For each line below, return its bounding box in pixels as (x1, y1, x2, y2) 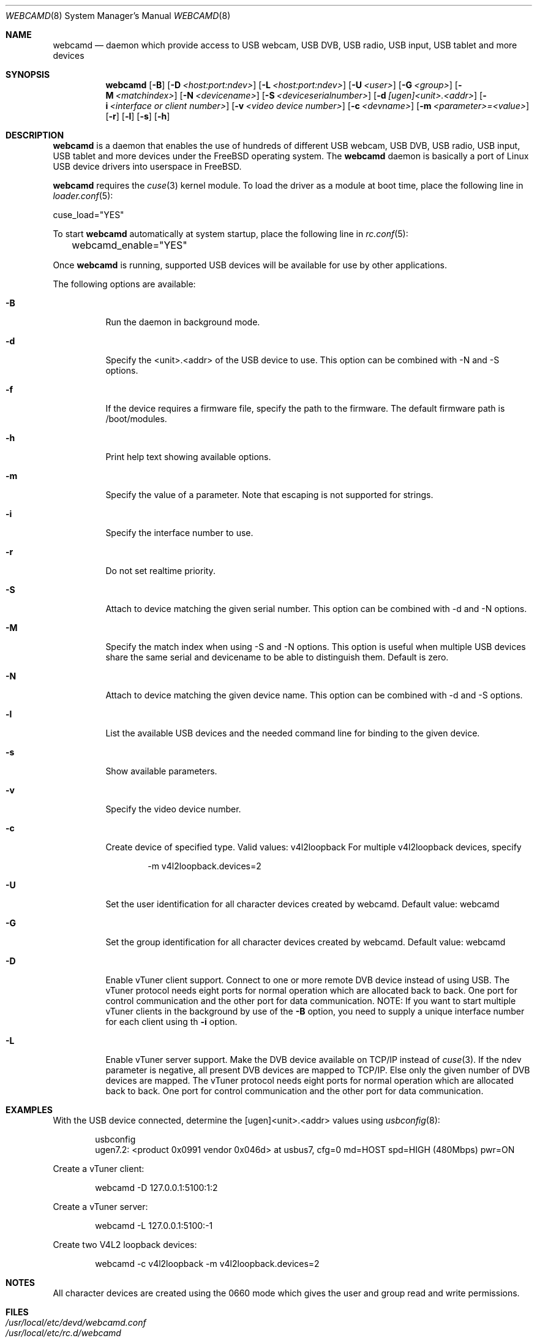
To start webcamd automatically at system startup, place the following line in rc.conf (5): (53, 229, 408, 239)
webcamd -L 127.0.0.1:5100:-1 (95, 1220, 213, 1231)
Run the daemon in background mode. (105, 317, 260, 327)
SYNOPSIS (6, 69, 50, 80)
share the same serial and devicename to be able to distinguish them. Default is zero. (105, 652, 449, 662)
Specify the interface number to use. (105, 527, 253, 538)
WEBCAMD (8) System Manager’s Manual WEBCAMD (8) (6, 10, 231, 21)
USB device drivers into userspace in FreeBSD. (53, 161, 242, 172)
